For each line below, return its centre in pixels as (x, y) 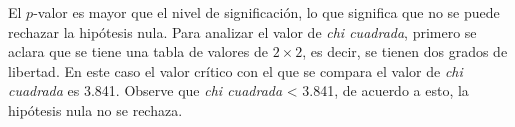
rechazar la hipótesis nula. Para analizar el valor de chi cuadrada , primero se (242, 31)
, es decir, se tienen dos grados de (405, 51)
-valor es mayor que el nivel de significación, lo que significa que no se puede (266, 12)
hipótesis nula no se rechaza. (95, 109)
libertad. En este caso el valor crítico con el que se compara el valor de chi (235, 70)
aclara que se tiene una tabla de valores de (138, 51)
